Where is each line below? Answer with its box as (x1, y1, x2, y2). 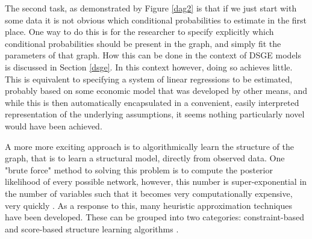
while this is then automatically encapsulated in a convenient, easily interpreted (5, 96, 299, 108)
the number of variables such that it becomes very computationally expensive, (5, 187, 293, 199)
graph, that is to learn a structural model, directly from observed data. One (5, 152, 285, 164)
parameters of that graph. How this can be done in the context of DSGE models (5, 49, 302, 61)
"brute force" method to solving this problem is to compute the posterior (5, 163, 273, 176)
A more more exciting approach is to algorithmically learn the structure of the (5, 140, 294, 152)
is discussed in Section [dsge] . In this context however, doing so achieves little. (5, 60, 293, 73)
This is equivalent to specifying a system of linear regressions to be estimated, (5, 72, 293, 85)
